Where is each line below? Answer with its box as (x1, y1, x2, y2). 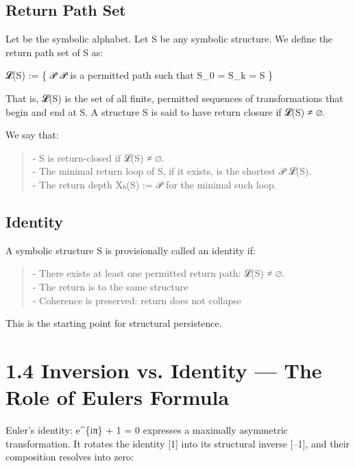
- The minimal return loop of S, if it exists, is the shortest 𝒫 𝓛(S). (32, 164, 312, 178)
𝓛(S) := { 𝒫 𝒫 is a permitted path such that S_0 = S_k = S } (5, 68, 273, 82)
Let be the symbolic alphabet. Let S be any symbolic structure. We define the (5, 32, 333, 46)
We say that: (5, 127, 59, 142)
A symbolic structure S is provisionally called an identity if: (5, 243, 256, 257)
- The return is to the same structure (32, 279, 188, 293)
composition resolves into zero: (5, 449, 134, 464)
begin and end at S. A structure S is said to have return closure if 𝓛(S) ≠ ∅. (5, 104, 326, 119)
